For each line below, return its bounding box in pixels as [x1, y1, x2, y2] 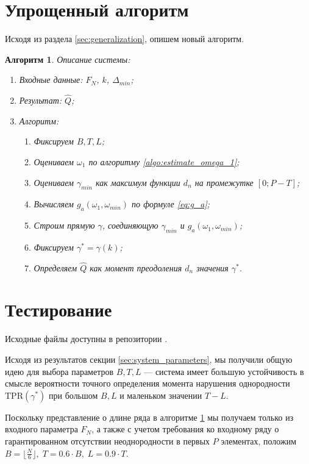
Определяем [34, 261, 77, 274]
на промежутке [194, 176, 254, 188]
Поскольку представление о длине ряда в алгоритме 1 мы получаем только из [5, 410, 294, 423]
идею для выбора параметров [5, 365, 114, 377]
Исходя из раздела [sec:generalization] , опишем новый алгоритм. [5, 32, 244, 45]
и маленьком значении [119, 388, 202, 401]
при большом [49, 388, 98, 401]
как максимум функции [95, 176, 180, 188]
